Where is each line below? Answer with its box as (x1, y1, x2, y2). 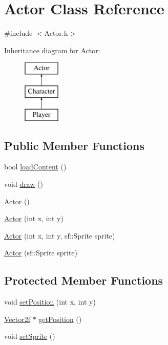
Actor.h (44, 28, 68, 38)
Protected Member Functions (4, 272, 163, 288)
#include (4, 28, 33, 38)
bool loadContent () (4, 161, 67, 172)
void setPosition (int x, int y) (4, 296, 96, 307)
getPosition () (38, 313, 82, 324)
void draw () (4, 179, 43, 189)
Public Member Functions (4, 137, 144, 153)
